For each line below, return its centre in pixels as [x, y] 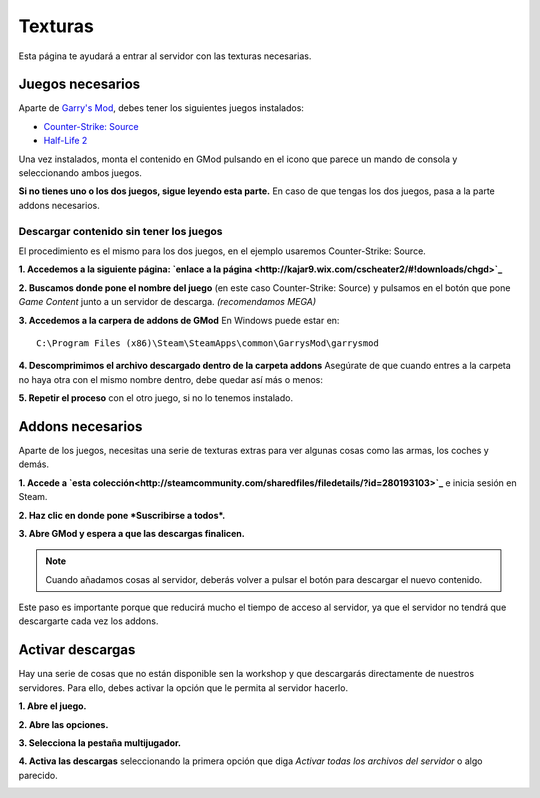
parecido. [38, 775]
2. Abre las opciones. [63, 724]
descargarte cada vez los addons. [88, 621]
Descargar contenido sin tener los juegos [120, 231]
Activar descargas [77, 650]
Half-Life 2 [65, 141]
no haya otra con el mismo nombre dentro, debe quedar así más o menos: [171, 379]
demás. [34, 464]
